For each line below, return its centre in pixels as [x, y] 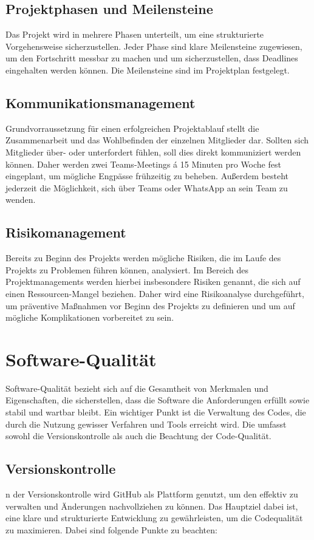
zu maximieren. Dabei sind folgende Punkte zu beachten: [111, 529]
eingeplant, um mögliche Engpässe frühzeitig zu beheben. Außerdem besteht [147, 176]
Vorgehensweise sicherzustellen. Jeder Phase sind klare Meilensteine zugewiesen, [154, 46]
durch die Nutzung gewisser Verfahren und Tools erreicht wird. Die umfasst [146, 424]
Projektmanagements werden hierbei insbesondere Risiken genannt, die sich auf [153, 282]
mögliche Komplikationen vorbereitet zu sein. [90, 317]
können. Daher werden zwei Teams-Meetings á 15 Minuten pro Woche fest [143, 164]
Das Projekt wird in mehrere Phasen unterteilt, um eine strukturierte [135, 34]
